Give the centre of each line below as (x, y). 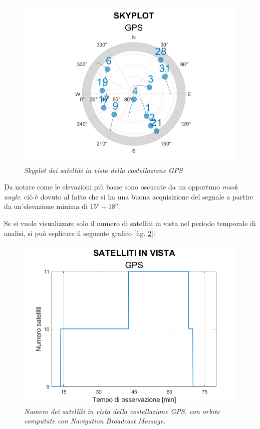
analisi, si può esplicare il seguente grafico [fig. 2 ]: (80, 233)
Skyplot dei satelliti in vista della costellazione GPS (103, 170)
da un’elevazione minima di (46, 206)
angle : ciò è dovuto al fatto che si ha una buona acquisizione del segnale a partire (129, 196)
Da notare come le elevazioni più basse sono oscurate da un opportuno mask (121, 187)
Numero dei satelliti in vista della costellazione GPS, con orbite (122, 411)
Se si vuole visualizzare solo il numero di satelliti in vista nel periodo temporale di (130, 223)
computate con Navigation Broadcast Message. (95, 421)
